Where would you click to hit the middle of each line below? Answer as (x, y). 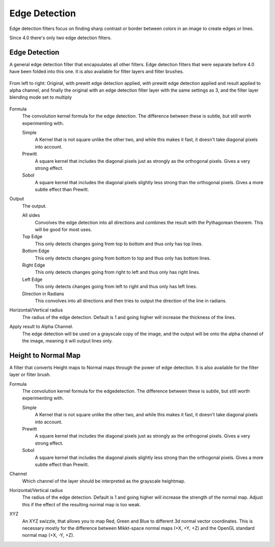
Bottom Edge (36, 251)
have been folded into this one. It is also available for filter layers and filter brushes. (97, 72)
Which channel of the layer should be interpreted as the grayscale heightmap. (104, 481)
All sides (31, 215)
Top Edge (32, 237)
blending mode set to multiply (41, 97)
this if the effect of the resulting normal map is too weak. (81, 504)
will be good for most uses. (63, 229)
